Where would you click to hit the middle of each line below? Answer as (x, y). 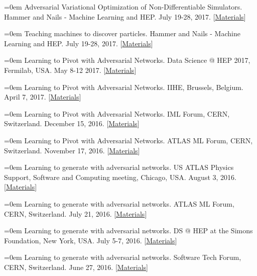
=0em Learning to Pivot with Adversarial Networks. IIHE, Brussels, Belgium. (124, 87)
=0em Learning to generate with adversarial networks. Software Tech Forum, (123, 257)
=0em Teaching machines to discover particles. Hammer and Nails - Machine (122, 33)
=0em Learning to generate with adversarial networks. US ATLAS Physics (119, 167)
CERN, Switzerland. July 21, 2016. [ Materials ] (76, 213)
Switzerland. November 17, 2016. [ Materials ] (72, 150)
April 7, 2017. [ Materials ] (43, 97)
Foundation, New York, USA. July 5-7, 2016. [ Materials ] (91, 240)
